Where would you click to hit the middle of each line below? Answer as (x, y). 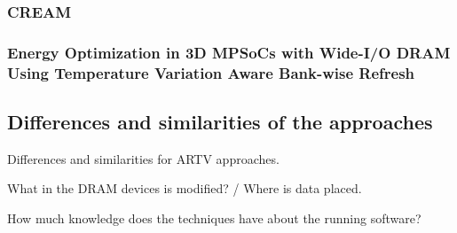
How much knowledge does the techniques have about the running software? (214, 218)
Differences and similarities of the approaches (220, 121)
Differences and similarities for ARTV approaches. (143, 158)
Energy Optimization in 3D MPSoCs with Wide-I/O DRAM (229, 52)
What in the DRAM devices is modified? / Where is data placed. (185, 188)
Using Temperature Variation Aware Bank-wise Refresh (211, 72)
